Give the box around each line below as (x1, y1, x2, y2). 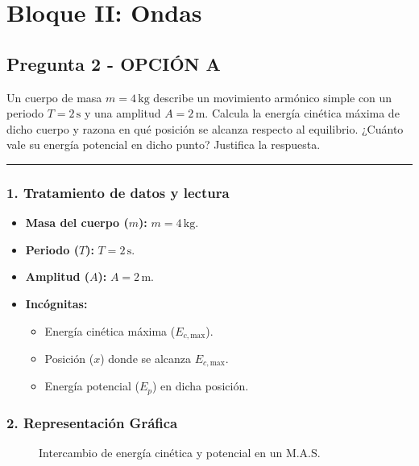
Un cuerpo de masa (6, 89, 102, 105)
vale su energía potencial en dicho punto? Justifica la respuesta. (6, 136, 321, 153)
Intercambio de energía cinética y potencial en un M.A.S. (39, 444, 321, 461)
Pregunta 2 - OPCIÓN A (6, 51, 221, 76)
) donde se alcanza (100, 350, 192, 366)
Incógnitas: (25, 295, 88, 311)
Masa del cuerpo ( (25, 214, 129, 231)
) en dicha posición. (151, 377, 249, 394)
